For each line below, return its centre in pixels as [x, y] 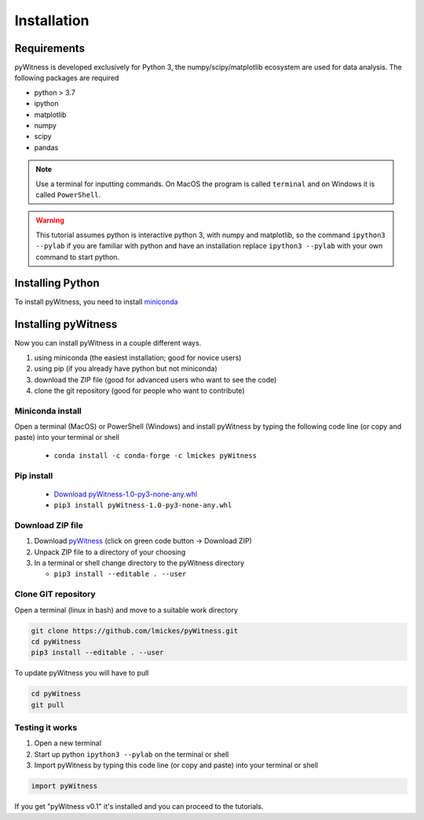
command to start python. [78, 257]
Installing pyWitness [66, 325]
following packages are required [67, 78]
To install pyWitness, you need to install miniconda [96, 302]
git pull [48, 705]
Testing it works [46, 728]
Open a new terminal [68, 743]
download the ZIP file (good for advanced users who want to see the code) [155, 379]
